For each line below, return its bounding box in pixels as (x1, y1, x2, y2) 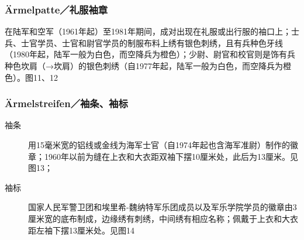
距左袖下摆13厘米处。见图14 (28, 224, 134, 236)
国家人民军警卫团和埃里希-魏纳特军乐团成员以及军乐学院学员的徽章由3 (28, 201, 297, 213)
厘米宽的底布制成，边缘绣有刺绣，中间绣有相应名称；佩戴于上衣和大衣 (28, 212, 298, 224)
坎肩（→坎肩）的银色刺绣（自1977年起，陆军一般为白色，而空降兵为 (20, 60, 283, 71)
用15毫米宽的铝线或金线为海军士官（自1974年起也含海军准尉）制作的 (28, 139, 290, 150)
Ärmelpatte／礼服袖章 (5, 2, 108, 16)
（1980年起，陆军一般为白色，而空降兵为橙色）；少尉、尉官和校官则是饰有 (5, 48, 287, 60)
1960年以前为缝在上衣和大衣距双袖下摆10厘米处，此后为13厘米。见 (44, 150, 298, 162)
